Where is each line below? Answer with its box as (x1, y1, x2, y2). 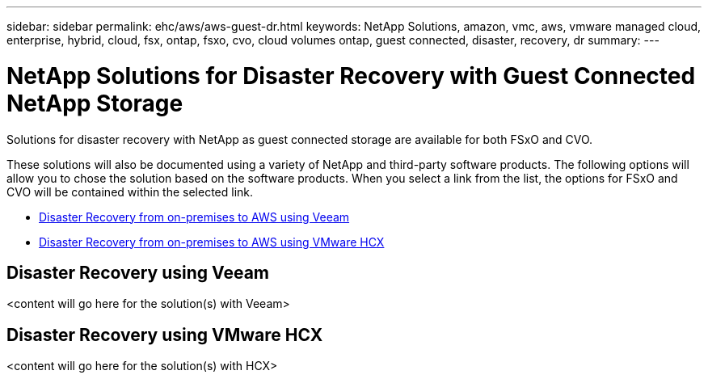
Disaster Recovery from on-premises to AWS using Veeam (39, 209, 350, 224)
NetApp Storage (6, 89, 183, 117)
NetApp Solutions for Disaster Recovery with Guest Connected (6, 61, 696, 90)
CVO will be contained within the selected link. (6, 184, 254, 199)
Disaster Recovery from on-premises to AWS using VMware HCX (39, 234, 385, 249)
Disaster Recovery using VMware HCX (6, 324, 323, 345)
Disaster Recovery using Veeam (6, 262, 270, 283)
